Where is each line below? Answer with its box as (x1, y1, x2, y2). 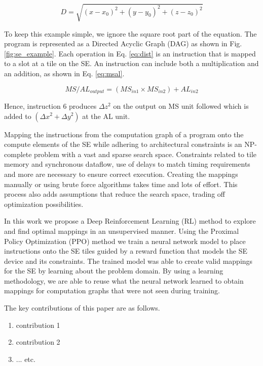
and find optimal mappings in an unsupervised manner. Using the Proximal (4, 225, 239, 236)
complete (4, 148, 32, 159)
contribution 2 (16, 337, 60, 347)
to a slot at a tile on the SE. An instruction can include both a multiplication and (4, 58, 259, 69)
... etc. (16, 353, 35, 364)
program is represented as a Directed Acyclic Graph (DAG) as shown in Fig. (4, 38, 242, 49)
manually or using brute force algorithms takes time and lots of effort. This (4, 178, 238, 189)
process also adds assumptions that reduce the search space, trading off (4, 189, 225, 199)
